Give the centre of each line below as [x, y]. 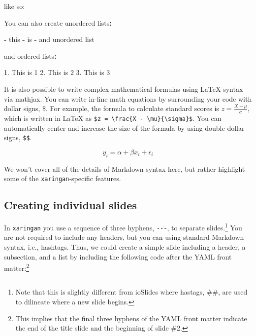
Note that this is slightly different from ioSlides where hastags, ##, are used [131, 292]
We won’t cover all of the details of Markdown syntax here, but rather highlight [125, 168]
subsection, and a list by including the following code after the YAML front [118, 256]
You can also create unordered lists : [58, 22]
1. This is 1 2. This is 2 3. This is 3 [57, 72]
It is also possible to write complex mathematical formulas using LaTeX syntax [124, 89]
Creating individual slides [70, 205]
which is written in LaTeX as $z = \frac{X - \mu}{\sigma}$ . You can [113, 118]
